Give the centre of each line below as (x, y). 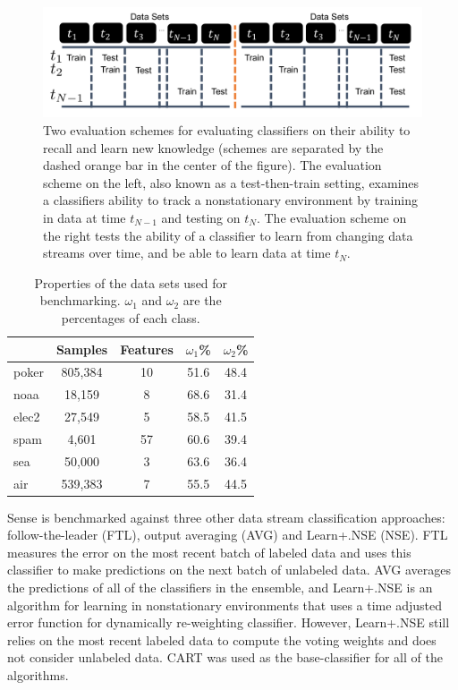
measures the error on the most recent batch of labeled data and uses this (209, 552)
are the (202, 300)
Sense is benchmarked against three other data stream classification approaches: (226, 517)
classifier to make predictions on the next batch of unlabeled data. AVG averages (229, 570)
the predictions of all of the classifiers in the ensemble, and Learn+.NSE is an (220, 588)
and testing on (201, 217)
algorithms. (38, 675)
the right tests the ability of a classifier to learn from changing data (228, 235)
